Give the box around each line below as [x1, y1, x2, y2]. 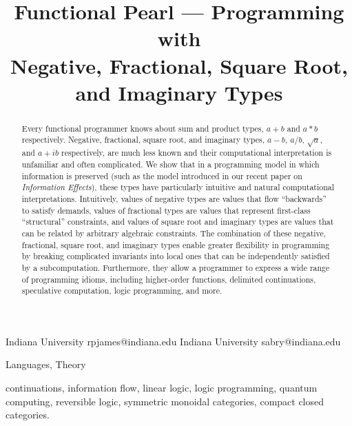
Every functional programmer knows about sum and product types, [21, 122, 264, 134]
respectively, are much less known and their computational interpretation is [61, 147, 332, 159]
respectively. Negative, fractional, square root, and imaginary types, [21, 134, 265, 145]
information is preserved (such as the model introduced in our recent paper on [21, 170, 302, 181]
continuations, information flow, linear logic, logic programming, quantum [6, 381, 318, 395]
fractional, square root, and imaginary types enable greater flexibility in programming [21, 239, 330, 250]
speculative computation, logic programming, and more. [21, 285, 222, 296]
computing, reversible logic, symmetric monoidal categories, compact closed [6, 394, 324, 408]
